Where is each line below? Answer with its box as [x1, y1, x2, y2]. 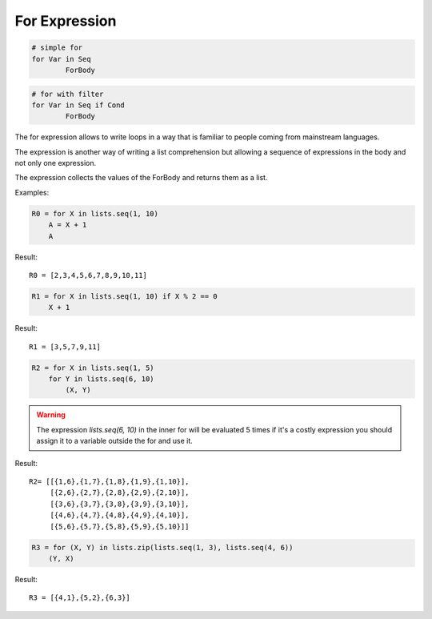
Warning [36, 410, 66, 420]
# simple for [31, 43, 83, 52]
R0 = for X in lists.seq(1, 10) [31, 209, 159, 218]
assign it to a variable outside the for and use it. [36, 436, 194, 446]
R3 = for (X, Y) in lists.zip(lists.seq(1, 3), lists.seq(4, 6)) [31, 543, 294, 552]
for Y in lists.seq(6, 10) [48, 375, 155, 384]
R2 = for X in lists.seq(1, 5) [31, 363, 155, 372]
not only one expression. [14, 159, 97, 168]
